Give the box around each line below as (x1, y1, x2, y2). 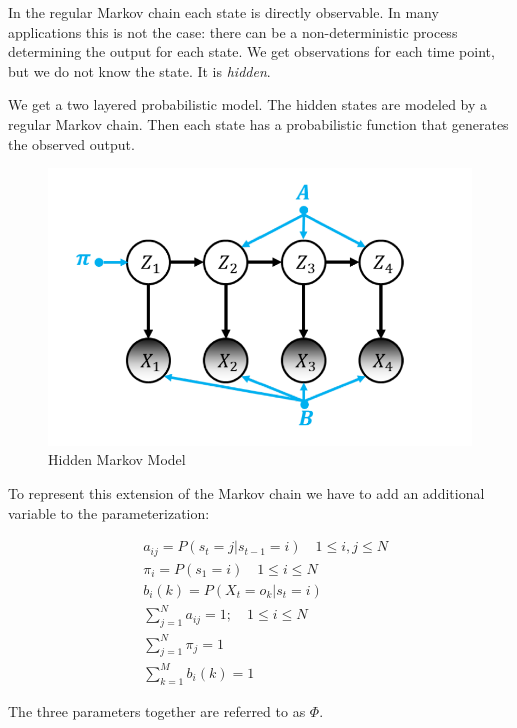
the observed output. (8, 133, 135, 154)
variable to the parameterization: (8, 502, 210, 523)
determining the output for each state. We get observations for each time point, (8, 41, 495, 62)
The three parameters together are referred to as (8, 700, 306, 721)
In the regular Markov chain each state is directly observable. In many (8, 2, 439, 22)
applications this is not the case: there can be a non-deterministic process (8, 21, 458, 42)
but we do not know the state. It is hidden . (8, 60, 271, 81)
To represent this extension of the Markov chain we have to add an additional (8, 482, 485, 503)
